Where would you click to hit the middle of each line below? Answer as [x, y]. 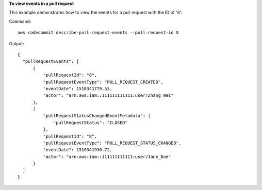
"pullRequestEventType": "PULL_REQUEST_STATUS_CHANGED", [112, 143]
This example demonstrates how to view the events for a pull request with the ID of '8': [96, 13]
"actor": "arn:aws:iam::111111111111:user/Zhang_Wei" [108, 95]
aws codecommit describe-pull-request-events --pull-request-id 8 [98, 33]
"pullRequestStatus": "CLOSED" [91, 122]
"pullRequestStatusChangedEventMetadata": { [97, 116]
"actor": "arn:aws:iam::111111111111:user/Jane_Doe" [107, 156]
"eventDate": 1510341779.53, [78, 88]
